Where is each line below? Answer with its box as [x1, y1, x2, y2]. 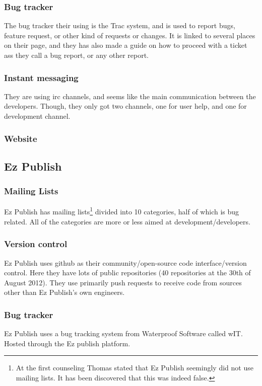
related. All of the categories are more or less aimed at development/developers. [4, 216, 250, 226]
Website [4, 132, 37, 144]
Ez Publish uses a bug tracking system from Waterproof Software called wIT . [4, 328, 243, 339]
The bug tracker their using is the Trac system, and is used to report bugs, [4, 20, 235, 31]
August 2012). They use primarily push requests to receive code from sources [4, 277, 242, 287]
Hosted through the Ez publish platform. [4, 338, 130, 348]
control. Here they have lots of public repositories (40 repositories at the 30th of [4, 267, 251, 278]
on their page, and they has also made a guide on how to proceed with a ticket [4, 40, 247, 50]
